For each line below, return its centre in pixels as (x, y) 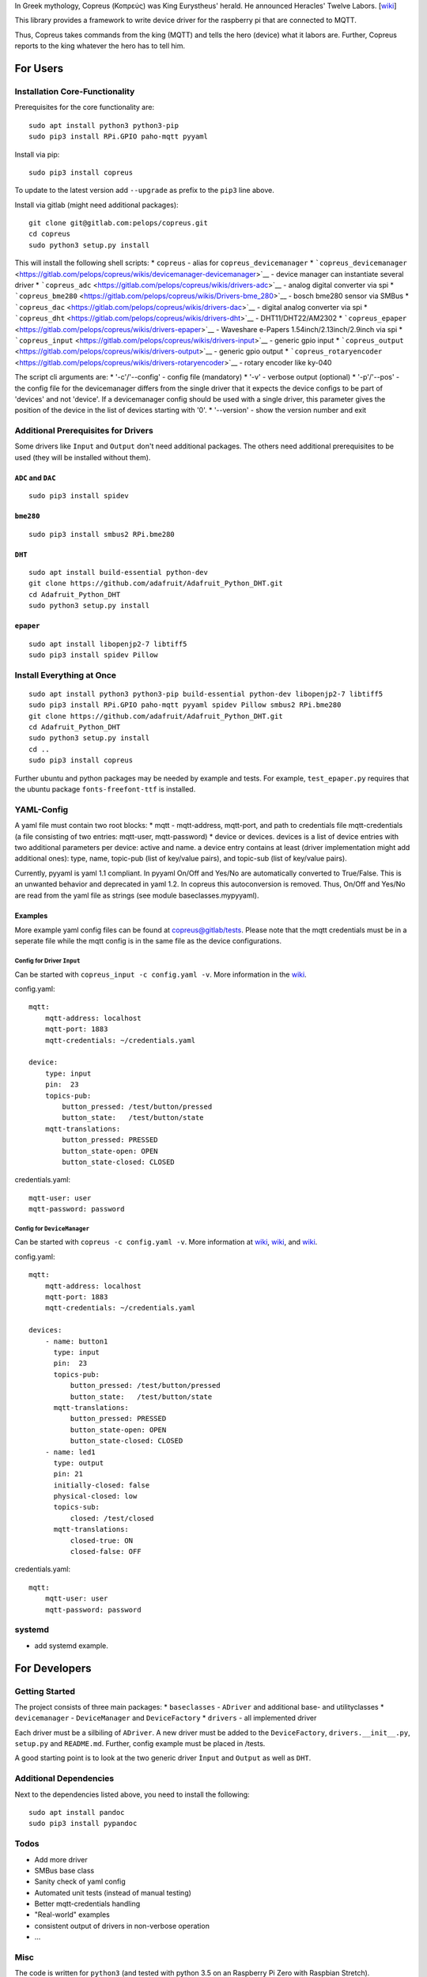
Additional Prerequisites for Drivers (84, 431)
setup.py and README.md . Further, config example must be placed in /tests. (140, 1744)
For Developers (53, 1668)
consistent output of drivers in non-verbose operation (122, 1926)
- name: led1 (70, 1452)
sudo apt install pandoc (77, 1812)
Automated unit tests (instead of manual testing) (113, 1892)
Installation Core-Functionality (75, 91)
